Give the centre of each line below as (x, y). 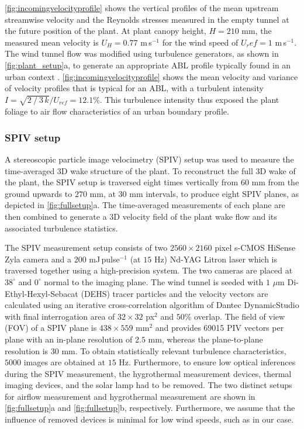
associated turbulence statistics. (61, 228)
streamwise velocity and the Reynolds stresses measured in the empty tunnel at (147, 19)
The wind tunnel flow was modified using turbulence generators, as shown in (142, 53)
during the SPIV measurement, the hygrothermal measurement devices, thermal (148, 373)
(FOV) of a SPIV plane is (51, 328)
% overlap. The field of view (235, 316)
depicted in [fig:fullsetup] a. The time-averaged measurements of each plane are (145, 205)
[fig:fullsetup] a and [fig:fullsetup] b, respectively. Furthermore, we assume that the (150, 408)
